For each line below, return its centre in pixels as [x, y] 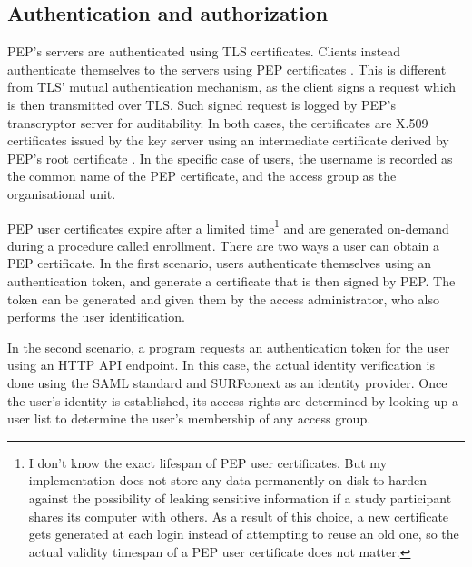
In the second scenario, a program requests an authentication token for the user [229, 347]
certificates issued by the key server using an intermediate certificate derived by [228, 140]
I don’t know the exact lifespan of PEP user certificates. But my [208, 462]
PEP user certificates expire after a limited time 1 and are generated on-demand [228, 226]
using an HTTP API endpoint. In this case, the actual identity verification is [221, 365]
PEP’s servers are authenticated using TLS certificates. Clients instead [204, 51]
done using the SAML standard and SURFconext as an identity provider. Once [227, 382]
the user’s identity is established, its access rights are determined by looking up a [233, 400]
